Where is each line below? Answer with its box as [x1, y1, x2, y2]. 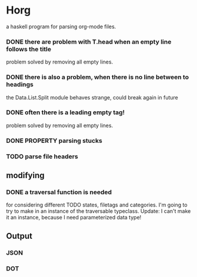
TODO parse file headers [6, 152, 78, 161]
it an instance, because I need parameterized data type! [6, 214, 142, 221]
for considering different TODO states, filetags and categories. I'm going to [6, 201, 188, 209]
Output [6, 231, 32, 241]
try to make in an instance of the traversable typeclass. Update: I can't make [6, 208, 191, 215]
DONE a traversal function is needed [6, 188, 112, 196]
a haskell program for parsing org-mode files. [6, 23, 116, 30]
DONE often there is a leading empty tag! [6, 108, 125, 116]
